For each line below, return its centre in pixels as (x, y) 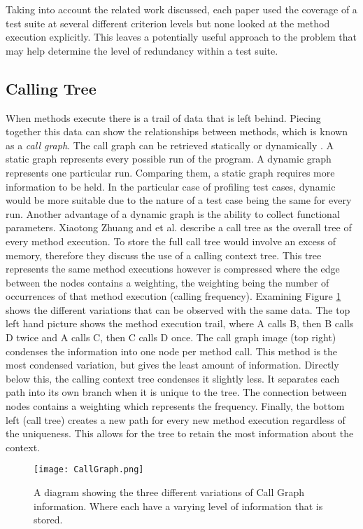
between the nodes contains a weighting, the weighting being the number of (168, 282)
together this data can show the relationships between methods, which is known (177, 131)
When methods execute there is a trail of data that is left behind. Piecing (163, 117)
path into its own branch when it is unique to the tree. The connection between (176, 392)
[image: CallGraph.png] (89, 470)
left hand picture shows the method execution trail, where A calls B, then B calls (180, 323)
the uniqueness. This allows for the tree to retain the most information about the (180, 433)
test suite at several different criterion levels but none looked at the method (168, 23)
